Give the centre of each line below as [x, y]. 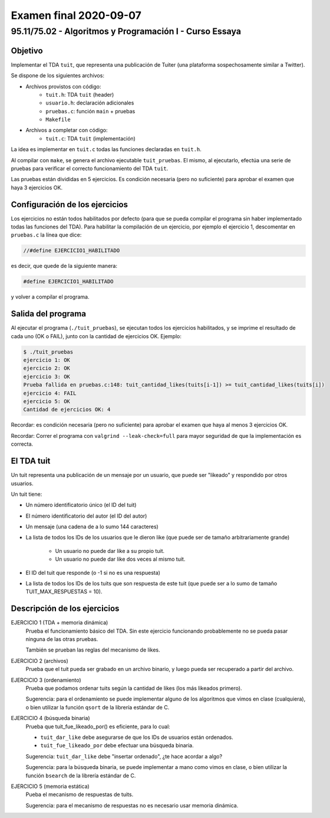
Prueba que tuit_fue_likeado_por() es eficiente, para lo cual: [98, 727]
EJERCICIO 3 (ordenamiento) [46, 680]
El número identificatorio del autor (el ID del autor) [86, 516]
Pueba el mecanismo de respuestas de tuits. [80, 794]
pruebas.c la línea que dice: [46, 235]
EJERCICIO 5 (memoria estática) [50, 786]
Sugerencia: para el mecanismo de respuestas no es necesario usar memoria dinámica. [132, 805]
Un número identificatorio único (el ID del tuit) [81, 505]
